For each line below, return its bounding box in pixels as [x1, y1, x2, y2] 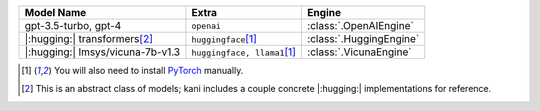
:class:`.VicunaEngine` [306, 45, 412, 59]
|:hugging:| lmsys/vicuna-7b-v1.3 [24, 45, 180, 59]
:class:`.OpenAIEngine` [306, 19, 414, 32]
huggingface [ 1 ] [191, 32, 257, 45]
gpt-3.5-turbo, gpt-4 [24, 19, 122, 32]
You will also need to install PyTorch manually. [53, 65, 244, 76]
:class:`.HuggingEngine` [306, 32, 420, 45]
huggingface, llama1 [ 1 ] [191, 45, 297, 59]
